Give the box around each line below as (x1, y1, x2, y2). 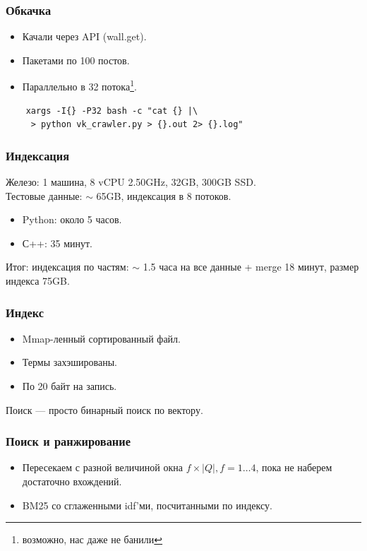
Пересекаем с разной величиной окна (22, 460, 183, 475)
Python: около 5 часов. (22, 212, 122, 227)
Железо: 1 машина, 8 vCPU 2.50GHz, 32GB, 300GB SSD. (6, 174, 256, 189)
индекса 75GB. (6, 273, 70, 288)
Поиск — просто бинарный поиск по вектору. (6, 402, 203, 417)
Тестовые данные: (6, 188, 83, 203)
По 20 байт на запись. (22, 379, 117, 393)
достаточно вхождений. (22, 474, 122, 489)
